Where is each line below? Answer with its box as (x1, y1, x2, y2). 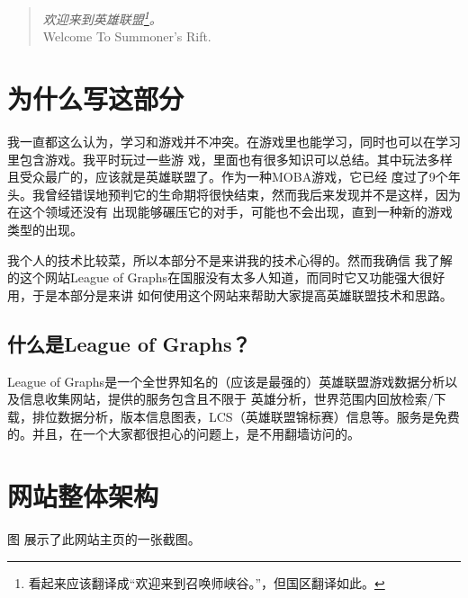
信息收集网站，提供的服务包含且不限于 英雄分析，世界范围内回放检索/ (19, 389, 434, 408)
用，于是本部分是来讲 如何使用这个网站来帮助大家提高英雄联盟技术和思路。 (7, 285, 453, 304)
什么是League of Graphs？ (7, 329, 251, 357)
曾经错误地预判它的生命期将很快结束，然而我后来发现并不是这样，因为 (44, 184, 461, 203)
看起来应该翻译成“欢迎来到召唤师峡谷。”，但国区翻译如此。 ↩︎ (28, 573, 385, 592)
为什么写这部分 (7, 80, 184, 117)
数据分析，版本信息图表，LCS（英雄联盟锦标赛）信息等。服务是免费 (57, 406, 460, 425)
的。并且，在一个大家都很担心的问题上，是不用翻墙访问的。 (7, 424, 360, 443)
